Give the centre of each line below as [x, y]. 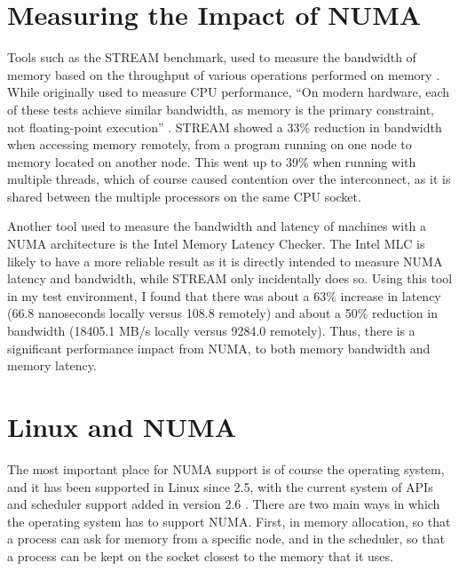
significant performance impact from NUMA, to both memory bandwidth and [219, 348]
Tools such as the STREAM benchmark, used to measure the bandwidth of [212, 57]
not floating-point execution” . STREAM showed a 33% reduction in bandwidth [225, 127]
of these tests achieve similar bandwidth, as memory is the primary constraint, [221, 109]
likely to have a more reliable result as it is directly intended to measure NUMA [225, 261]
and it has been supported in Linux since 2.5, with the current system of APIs [220, 486]
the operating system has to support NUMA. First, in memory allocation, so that [229, 521]
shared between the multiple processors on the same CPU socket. [184, 196]
